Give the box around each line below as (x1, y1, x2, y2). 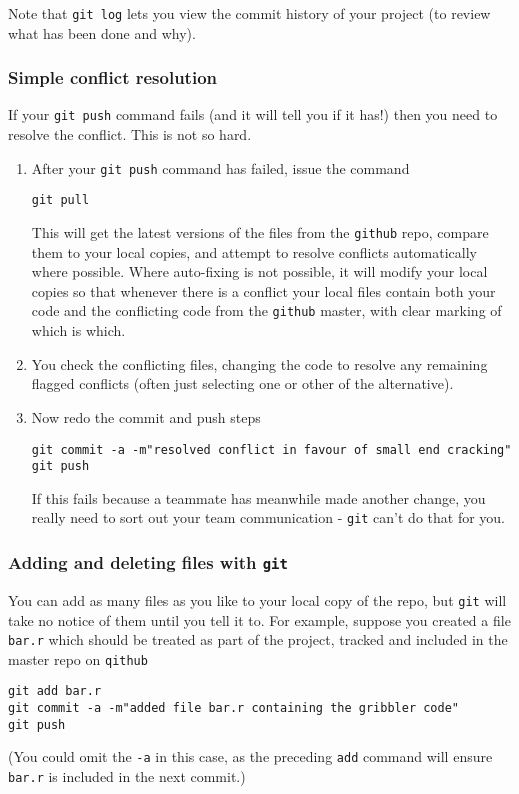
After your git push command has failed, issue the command (31, 157, 410, 178)
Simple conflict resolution (8, 65, 218, 90)
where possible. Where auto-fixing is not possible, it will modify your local (31, 261, 488, 282)
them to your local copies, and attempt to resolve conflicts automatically (31, 241, 477, 262)
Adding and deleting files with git (8, 549, 288, 574)
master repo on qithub (8, 648, 148, 669)
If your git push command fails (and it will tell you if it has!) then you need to (8, 104, 498, 125)
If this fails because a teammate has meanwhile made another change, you (31, 487, 486, 508)
